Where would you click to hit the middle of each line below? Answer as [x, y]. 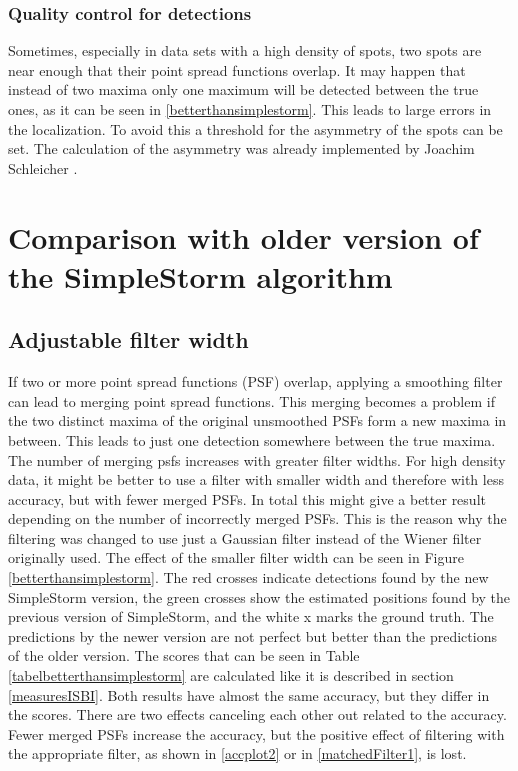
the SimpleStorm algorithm [200, 275]
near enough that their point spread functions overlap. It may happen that [237, 69]
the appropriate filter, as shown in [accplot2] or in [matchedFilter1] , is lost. [237, 753]
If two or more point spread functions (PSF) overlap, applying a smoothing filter [255, 381]
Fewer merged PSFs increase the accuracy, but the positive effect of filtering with [256, 733]
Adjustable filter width [128, 339]
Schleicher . [43, 167]
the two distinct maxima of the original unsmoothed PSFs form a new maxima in [257, 420]
